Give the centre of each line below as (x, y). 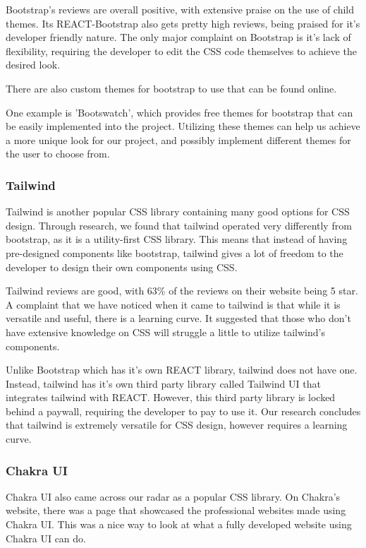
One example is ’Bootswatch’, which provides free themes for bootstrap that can (179, 112)
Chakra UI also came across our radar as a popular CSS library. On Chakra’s (173, 496)
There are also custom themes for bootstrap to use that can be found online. (171, 88)
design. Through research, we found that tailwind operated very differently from (179, 225)
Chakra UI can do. (46, 538)
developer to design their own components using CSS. (122, 267)
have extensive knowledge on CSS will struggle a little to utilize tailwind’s (165, 332)
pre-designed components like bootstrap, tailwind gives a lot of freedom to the (175, 252)
